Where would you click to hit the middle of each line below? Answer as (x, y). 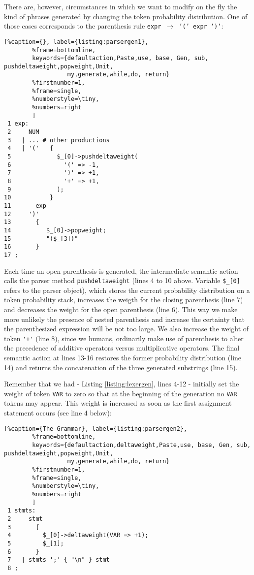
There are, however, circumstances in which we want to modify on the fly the (121, 6)
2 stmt (25, 519)
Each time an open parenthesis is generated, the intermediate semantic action (121, 271)
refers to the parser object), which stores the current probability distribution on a (127, 290)
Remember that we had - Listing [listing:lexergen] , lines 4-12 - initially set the (122, 384)
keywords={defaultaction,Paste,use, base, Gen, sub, (120, 58)
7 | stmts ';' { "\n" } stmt (59, 560)
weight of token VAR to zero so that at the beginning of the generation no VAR (121, 393)
